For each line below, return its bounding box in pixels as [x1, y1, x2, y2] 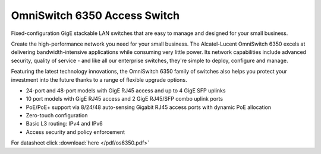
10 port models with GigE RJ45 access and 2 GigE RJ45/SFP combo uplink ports [26, 95, 223, 102]
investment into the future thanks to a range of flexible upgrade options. [11, 76, 187, 83]
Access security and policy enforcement [26, 128, 125, 136]
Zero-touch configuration [26, 112, 89, 119]
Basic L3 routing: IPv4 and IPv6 [26, 120, 103, 127]
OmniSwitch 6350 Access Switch [11, 9, 180, 22]
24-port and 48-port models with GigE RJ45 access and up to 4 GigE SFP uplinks [26, 86, 226, 94]
